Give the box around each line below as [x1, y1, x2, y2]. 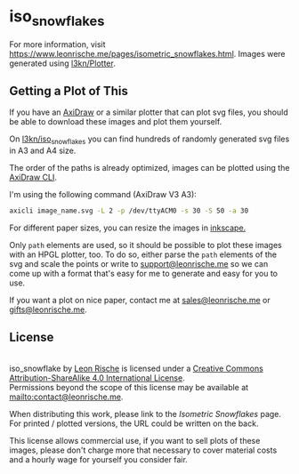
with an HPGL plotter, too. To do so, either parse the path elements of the [9, 249, 278, 260]
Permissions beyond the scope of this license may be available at [9, 382, 249, 392]
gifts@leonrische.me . [9, 304, 87, 315]
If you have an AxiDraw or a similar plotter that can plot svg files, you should [9, 107, 288, 117]
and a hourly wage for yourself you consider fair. [9, 454, 189, 464]
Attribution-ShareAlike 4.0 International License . [9, 372, 185, 383]
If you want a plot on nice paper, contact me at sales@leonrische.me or [9, 295, 271, 306]
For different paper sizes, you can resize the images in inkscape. [9, 222, 246, 233]
